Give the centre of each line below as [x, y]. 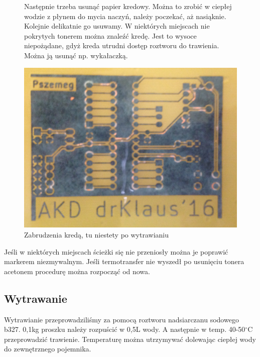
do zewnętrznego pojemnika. [48, 349]
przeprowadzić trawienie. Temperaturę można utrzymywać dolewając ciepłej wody [130, 339]
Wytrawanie [36, 298]
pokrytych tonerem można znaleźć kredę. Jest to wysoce [110, 35]
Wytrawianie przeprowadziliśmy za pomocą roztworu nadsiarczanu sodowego [121, 319]
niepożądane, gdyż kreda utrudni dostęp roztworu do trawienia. [122, 45]
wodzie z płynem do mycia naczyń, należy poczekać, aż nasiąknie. [125, 16]
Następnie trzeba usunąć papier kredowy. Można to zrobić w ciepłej [128, 6]
